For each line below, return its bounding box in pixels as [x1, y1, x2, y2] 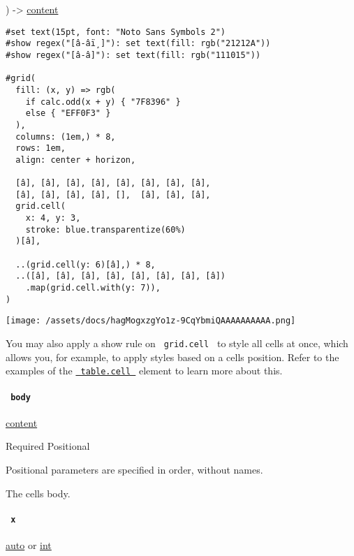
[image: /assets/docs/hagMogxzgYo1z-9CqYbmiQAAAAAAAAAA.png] [6, 316, 296, 326]
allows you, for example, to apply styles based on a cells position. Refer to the [6, 349, 339, 364]
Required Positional [6, 439, 90, 453]
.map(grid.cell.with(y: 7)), [25, 283, 161, 293]
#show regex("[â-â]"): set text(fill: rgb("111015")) [6, 50, 261, 60]
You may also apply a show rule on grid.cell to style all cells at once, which [6, 336, 348, 350]
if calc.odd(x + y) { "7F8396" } [25, 96, 181, 107]
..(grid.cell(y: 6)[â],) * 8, [15, 259, 156, 270]
